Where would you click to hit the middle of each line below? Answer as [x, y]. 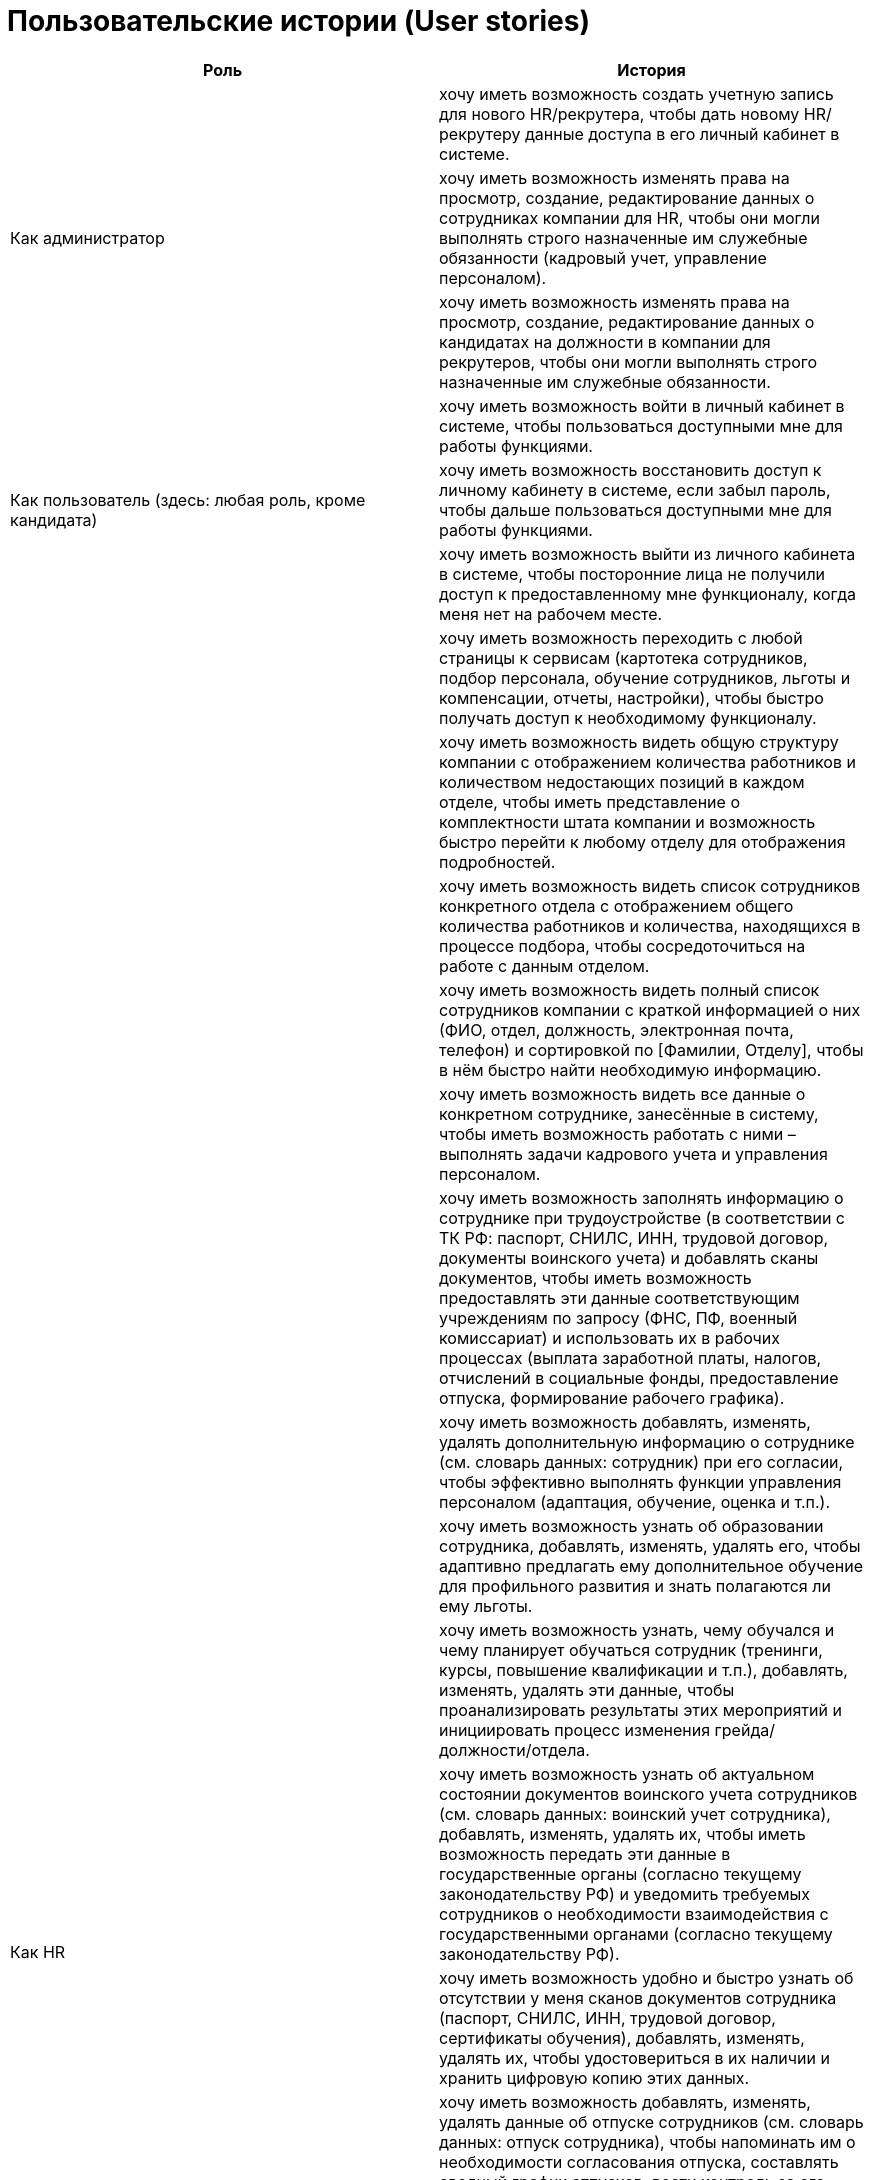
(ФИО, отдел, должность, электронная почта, [616, 1029]
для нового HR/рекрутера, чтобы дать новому [619, 113]
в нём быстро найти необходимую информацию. [630, 1069]
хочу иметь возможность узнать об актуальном [627, 1773]
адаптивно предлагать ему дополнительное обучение [651, 1565]
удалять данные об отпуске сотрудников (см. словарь [651, 2121]
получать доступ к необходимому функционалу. [628, 717]
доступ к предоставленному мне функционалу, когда [648, 593]
